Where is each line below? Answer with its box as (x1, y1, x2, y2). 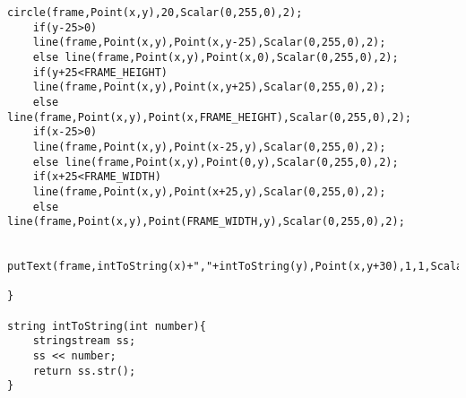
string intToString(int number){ (7, 319, 206, 333)
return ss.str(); (32, 364, 136, 377)
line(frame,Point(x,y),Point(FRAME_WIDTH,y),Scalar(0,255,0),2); (7, 215, 405, 229)
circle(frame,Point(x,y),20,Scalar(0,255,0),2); (7, 6, 303, 19)
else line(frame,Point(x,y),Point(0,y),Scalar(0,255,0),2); (32, 155, 399, 169)
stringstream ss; (32, 334, 136, 348)
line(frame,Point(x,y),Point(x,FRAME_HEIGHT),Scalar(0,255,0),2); (7, 110, 412, 124)
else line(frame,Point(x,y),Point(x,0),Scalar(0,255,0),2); (32, 50, 399, 64)
